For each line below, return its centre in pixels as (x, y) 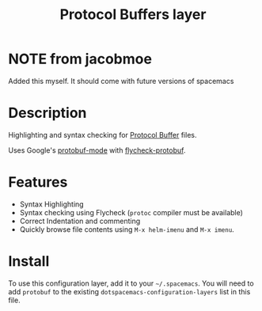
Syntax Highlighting (52, 204)
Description (47, 113)
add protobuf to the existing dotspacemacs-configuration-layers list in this (129, 291)
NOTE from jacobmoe (80, 59)
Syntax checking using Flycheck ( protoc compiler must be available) (131, 212)
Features (38, 182)
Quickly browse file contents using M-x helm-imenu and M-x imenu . (127, 229)
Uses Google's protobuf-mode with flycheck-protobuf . (97, 150)
